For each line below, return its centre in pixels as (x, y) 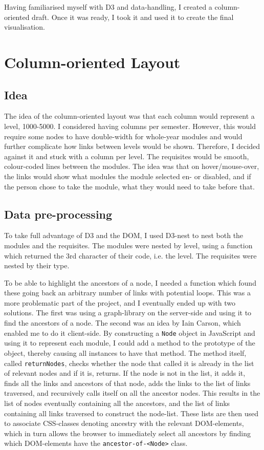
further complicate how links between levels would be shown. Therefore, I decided (132, 146)
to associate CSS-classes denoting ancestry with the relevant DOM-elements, (124, 423)
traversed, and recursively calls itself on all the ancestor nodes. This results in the (132, 393)
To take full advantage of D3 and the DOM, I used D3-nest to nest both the (124, 235)
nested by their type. (37, 265)
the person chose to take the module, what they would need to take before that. (129, 186)
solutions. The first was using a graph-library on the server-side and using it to (128, 313)
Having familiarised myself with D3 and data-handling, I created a (108, 7)
